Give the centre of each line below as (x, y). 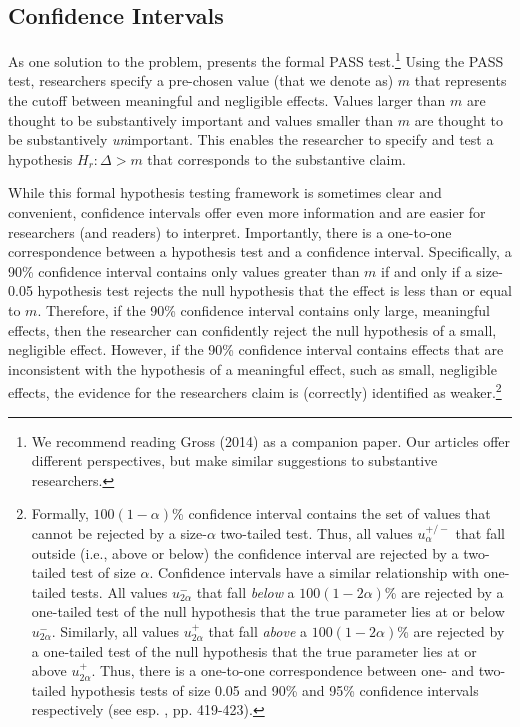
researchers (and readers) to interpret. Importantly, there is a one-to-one (230, 231)
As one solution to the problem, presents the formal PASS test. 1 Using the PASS (256, 59)
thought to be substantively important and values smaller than (201, 119)
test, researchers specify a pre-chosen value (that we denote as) (201, 80)
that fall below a (245, 591)
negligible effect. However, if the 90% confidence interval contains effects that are (256, 349)
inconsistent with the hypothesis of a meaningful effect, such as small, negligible (252, 368)
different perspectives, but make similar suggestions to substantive (234, 460)
